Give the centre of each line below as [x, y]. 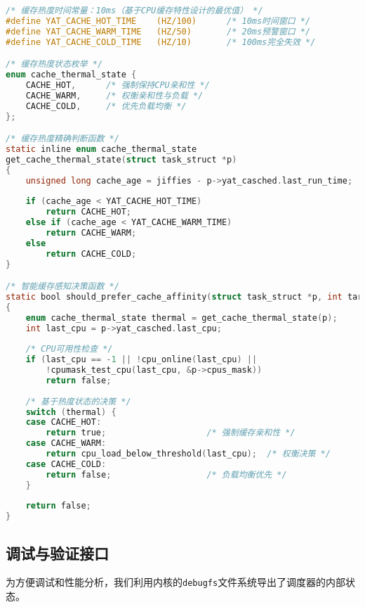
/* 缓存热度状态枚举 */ [54, 64]
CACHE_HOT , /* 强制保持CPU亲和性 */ [118, 85]
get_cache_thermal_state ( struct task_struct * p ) [121, 159]
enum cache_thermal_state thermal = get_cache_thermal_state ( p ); [181, 318]
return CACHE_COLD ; [91, 254]
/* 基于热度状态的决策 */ [78, 401]
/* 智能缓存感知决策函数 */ [62, 287]
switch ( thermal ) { [71, 412]
